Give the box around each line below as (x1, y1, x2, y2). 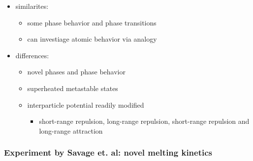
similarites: (15, 1, 49, 11)
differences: (15, 50, 49, 60)
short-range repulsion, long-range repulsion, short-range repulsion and (39, 116, 250, 126)
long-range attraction (39, 125, 103, 136)
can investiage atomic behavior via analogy (27, 34, 157, 44)
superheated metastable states (27, 83, 118, 93)
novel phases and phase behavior (27, 67, 126, 77)
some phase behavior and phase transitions (27, 17, 157, 27)
